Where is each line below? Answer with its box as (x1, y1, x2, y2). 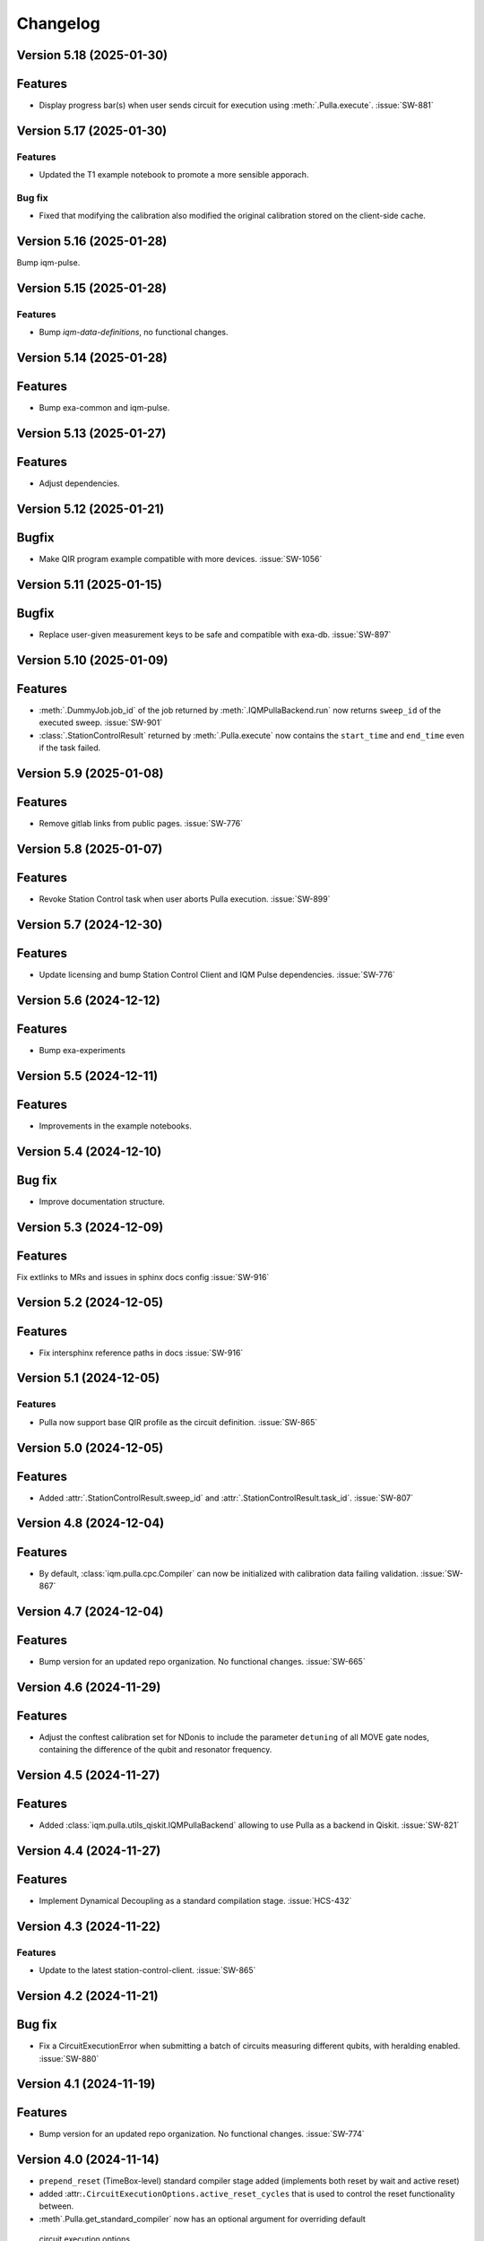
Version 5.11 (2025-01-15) (16, 577, 163, 593)
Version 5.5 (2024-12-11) (16, 1068, 159, 1084)
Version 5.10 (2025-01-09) (16, 653, 169, 668)
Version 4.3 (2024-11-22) (16, 1918, 161, 1934)
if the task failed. (39, 742, 101, 753)
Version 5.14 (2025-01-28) (16, 350, 168, 366)
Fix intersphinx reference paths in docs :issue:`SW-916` (39, 1347, 244, 1358)
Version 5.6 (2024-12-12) (16, 992, 160, 1008)
